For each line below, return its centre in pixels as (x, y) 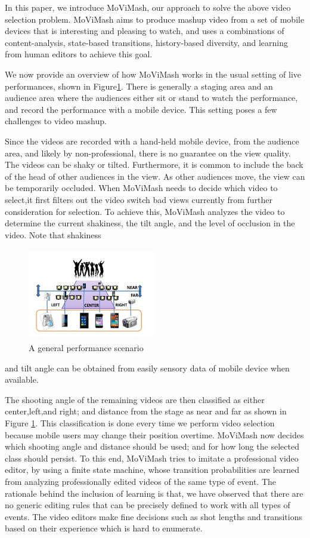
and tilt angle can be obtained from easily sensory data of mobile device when (147, 368)
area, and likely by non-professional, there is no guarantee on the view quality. (148, 153)
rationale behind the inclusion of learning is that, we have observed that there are (154, 493)
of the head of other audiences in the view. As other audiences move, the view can (155, 176)
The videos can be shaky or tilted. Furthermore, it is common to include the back (154, 165)
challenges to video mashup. (56, 121)
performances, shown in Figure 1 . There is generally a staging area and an (139, 86)
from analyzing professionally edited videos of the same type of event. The (140, 481)
